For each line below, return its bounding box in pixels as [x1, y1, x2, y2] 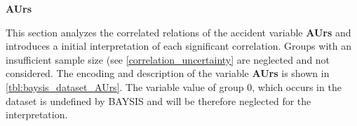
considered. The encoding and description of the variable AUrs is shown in [6, 66, 330, 80]
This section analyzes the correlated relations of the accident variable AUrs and [6, 24, 351, 39]
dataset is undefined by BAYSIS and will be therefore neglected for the [6, 93, 311, 108]
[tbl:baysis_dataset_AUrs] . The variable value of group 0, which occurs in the [6, 79, 342, 94]
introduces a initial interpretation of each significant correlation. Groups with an [6, 38, 351, 53]
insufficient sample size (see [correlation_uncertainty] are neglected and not [6, 52, 330, 66]
